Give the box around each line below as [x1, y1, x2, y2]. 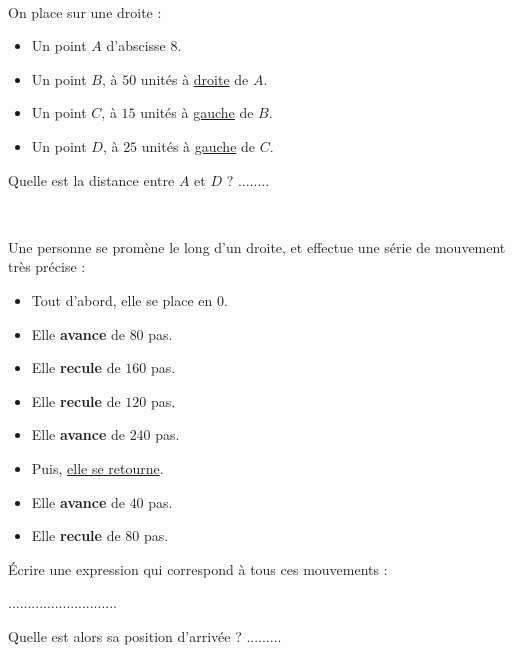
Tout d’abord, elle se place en [31, 289, 213, 310]
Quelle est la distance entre [8, 169, 175, 190]
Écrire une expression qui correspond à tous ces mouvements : [8, 558, 388, 579]
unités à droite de [140, 68, 249, 89]
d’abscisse [106, 35, 166, 56]
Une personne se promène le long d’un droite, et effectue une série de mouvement [8, 236, 506, 257]
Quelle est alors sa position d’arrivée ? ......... [8, 625, 282, 646]
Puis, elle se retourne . [31, 457, 164, 478]
